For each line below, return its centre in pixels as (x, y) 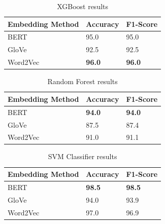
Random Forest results (82, 81)
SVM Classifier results (82, 156)
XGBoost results (83, 6)
